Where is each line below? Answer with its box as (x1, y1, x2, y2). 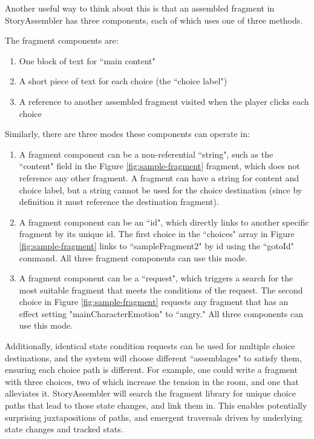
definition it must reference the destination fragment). (19, 195, 219, 208)
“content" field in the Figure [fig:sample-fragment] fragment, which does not (19, 159, 300, 172)
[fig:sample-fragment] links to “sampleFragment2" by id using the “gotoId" (19, 239, 294, 252)
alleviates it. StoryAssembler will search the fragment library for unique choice (5, 387, 296, 400)
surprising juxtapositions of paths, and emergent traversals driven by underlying (5, 411, 303, 423)
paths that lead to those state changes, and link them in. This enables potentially (5, 399, 307, 412)
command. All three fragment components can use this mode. (19, 251, 247, 264)
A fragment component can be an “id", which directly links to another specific (19, 215, 309, 228)
